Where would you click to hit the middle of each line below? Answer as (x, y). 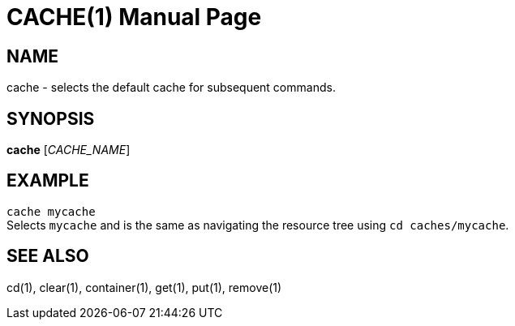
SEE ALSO (48, 256)
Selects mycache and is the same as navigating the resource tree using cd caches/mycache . (258, 225)
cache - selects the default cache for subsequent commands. (171, 88)
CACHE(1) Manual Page (134, 17)
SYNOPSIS (51, 118)
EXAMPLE (48, 181)
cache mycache (51, 211)
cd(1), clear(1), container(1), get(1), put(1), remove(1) (144, 287)
